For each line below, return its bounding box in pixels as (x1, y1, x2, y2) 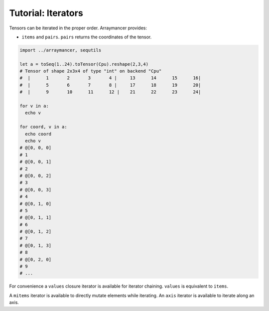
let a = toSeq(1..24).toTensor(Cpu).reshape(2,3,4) (19, 61, 149, 67)
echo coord (25, 131, 52, 137)
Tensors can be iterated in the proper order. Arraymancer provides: (9, 25, 147, 31)
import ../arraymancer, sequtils (19, 47, 102, 53)
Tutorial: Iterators (9, 7, 83, 18)
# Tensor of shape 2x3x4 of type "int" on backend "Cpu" (19, 68, 162, 74)
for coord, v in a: (19, 124, 67, 130)
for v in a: (19, 103, 49, 109)
